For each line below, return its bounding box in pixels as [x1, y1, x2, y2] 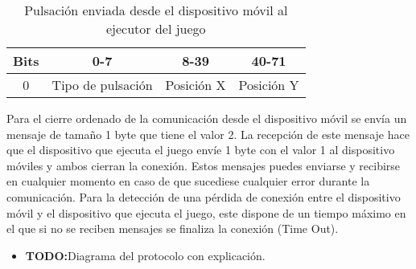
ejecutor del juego [105, 19, 206, 38]
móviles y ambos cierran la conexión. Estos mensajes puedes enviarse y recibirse [6, 157, 401, 173]
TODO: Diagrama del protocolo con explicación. [25, 247, 266, 263]
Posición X [165, 75, 226, 94]
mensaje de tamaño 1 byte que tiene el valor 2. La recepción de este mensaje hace [6, 125, 410, 142]
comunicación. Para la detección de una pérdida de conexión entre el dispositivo [6, 188, 401, 205]
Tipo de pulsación [51, 75, 153, 94]
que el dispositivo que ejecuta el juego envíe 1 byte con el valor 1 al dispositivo [6, 141, 395, 158]
